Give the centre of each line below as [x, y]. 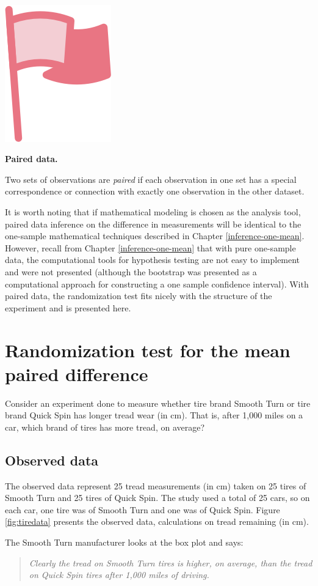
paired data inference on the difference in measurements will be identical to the [153, 224]
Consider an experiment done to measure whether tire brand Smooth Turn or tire [158, 403]
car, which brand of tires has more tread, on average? [105, 427]
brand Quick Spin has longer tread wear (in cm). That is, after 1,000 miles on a [154, 415]
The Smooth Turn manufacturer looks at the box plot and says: [124, 542]
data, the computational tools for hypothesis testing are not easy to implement [153, 260]
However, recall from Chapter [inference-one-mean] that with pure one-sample [150, 247]
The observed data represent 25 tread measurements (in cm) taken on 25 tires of [156, 485]
